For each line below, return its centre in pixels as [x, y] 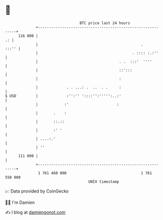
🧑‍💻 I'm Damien [20, 202]
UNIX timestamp [104, 182]
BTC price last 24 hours [105, 23]
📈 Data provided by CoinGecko [37, 191]
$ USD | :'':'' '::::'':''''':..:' [63, 96]
